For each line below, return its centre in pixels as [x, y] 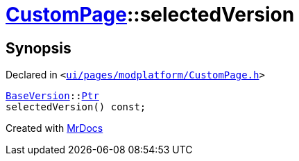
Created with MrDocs [54, 128]
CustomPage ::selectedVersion [150, 15]
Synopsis [39, 48]
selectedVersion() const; [76, 107]
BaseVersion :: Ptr [52, 96]
